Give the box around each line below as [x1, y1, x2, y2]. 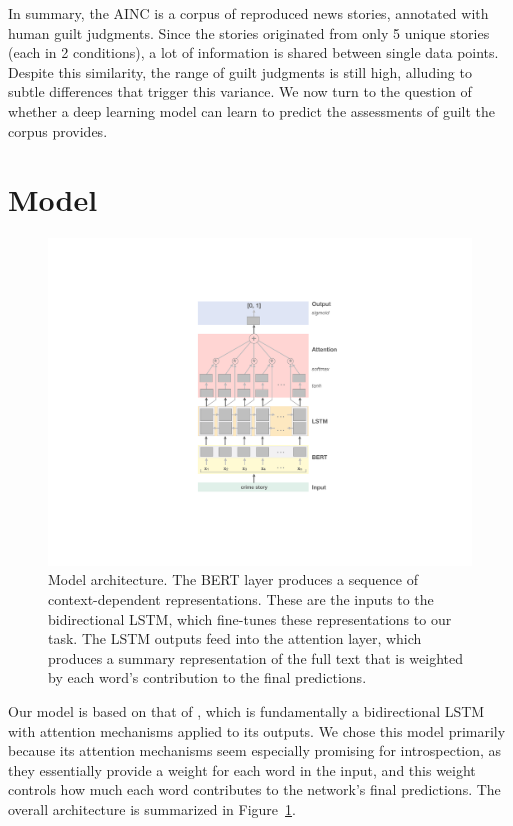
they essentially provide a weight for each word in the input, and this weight [8, 759, 476, 780]
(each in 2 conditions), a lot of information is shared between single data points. [8, 42, 499, 63]
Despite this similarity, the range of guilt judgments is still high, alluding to [8, 61, 472, 82]
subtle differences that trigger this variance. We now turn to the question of [8, 81, 472, 102]
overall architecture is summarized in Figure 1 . [8, 798, 296, 819]
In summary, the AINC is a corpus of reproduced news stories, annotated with [8, 3, 489, 23]
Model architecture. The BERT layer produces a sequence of [48, 569, 418, 590]
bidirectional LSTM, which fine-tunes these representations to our [48, 608, 452, 629]
